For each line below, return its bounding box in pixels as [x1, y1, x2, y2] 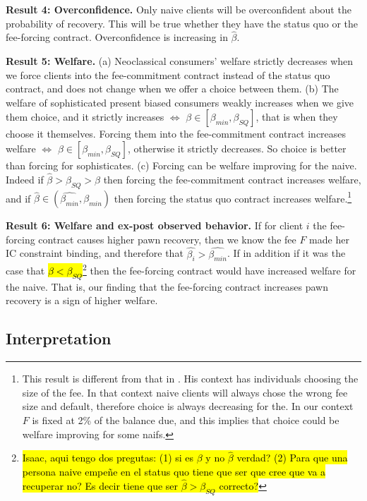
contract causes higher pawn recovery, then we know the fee [38, 231, 296, 246]
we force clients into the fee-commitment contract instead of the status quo [6, 67, 330, 82]
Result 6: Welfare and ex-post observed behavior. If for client [6, 218, 303, 233]
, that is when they [255, 109, 338, 124]
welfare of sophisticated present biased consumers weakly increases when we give [6, 95, 354, 109]
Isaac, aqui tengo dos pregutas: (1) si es [22, 450, 194, 465]
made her [309, 231, 349, 246]
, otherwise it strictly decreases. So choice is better [127, 140, 347, 155]
